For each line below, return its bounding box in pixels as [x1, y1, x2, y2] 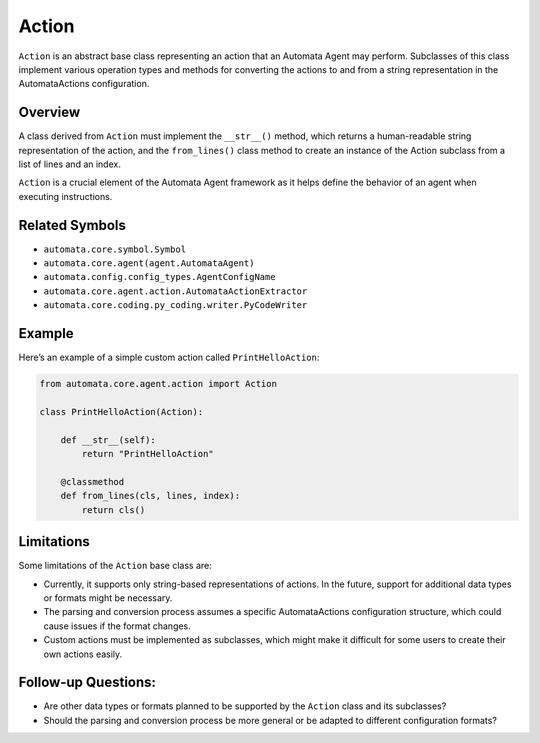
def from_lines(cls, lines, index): [60, 490, 240, 502]
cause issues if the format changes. [43, 620, 192, 632]
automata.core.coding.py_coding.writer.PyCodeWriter [43, 300, 308, 311]
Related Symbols [18, 216, 127, 234]
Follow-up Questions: [18, 674, 157, 691]
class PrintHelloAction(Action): [39, 406, 204, 417]
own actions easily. [43, 648, 123, 660]
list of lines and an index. [18, 158, 122, 170]
